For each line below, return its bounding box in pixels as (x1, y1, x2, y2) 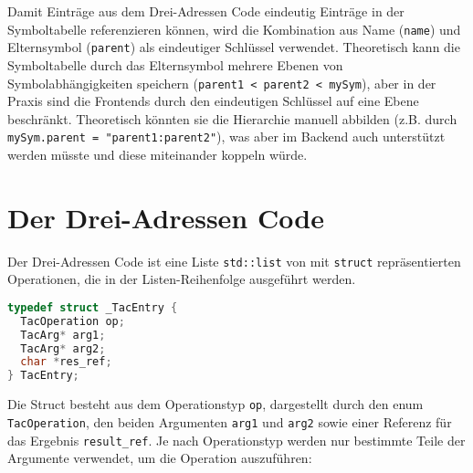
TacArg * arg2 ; (20, 342, 106, 355)
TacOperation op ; (20, 314, 125, 328)
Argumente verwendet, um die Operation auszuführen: (7, 448, 312, 468)
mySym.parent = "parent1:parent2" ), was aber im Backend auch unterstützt (7, 127, 446, 146)
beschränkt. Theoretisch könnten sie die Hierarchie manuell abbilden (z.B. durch (7, 109, 457, 128)
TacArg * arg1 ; (20, 328, 106, 342)
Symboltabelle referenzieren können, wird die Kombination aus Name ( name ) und (7, 19, 461, 38)
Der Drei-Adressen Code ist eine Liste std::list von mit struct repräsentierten (7, 251, 461, 270)
